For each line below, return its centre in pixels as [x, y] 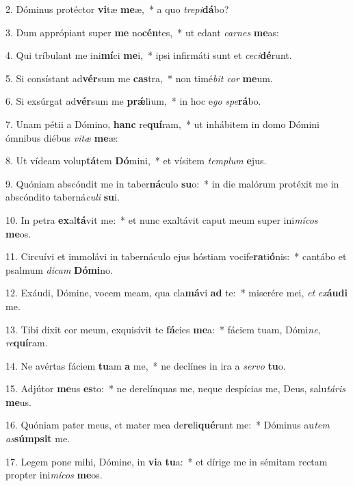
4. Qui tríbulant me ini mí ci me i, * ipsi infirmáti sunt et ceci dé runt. [149, 55]
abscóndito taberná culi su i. [63, 197]
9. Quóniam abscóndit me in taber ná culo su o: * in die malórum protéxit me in [172, 183]
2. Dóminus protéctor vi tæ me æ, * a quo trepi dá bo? [117, 9]
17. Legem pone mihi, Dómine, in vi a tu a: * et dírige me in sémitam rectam [167, 461]
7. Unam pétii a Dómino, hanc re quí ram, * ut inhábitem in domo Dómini [162, 124]
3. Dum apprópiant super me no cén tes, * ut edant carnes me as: [143, 32]
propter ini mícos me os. [54, 475]
